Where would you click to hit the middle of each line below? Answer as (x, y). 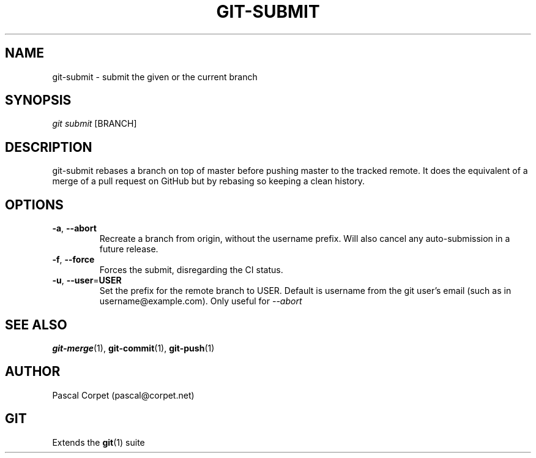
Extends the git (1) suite (99, 442)
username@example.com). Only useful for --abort (201, 301)
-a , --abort (74, 228)
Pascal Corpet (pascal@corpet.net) (123, 395)
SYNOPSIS (38, 100)
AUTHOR (33, 372)
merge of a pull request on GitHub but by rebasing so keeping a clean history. (208, 181)
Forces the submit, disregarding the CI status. (191, 270)
